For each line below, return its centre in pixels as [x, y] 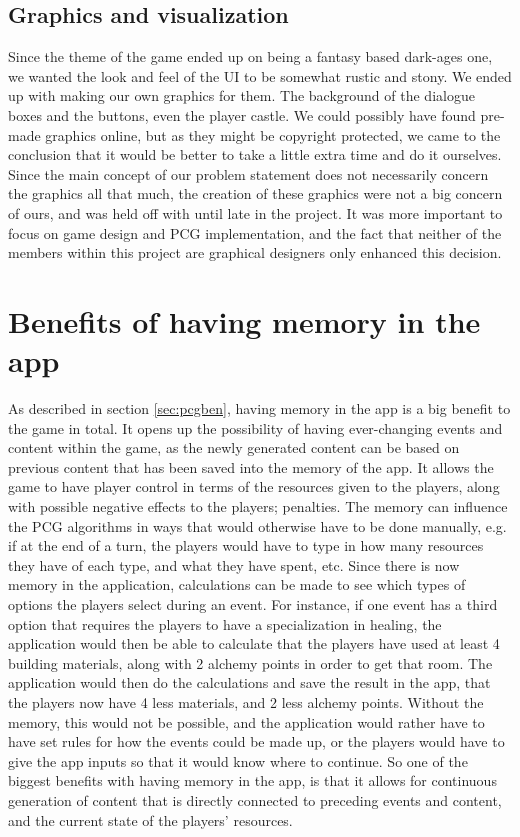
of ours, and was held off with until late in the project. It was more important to [255, 212]
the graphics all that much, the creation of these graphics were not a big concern [255, 193]
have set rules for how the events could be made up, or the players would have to [256, 741]
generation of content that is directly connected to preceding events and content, [255, 799]
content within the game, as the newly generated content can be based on [234, 447]
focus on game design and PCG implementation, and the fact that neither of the [255, 232]
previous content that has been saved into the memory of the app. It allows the [251, 466]
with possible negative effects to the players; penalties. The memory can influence [258, 506]
